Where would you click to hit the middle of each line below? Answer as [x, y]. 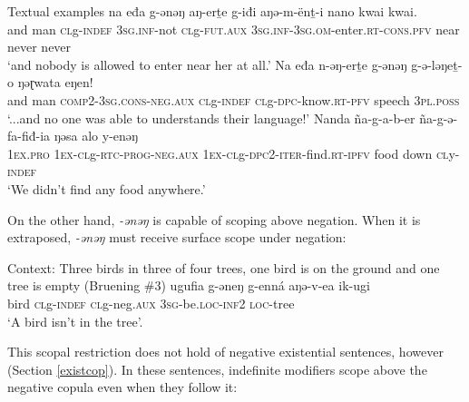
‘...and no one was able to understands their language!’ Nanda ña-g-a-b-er [211, 118]
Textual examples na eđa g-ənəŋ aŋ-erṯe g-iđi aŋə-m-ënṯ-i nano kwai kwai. [212, 11]
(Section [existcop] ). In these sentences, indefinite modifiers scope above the [217, 369]
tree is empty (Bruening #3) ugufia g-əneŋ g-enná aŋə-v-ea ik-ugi [189, 285]
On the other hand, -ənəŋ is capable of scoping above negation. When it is [214, 219]
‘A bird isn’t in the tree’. [75, 321]
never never [39, 47]
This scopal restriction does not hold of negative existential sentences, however [225, 352]
